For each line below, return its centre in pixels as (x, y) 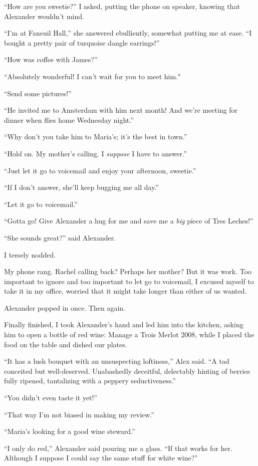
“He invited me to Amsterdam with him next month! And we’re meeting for (121, 110)
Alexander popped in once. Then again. (65, 307)
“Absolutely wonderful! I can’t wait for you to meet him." (92, 76)
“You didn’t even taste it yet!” (51, 398)
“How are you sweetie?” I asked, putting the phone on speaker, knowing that (122, 6)
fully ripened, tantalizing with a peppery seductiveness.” (90, 381)
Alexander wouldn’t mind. (44, 16)
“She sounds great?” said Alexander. (60, 237)
